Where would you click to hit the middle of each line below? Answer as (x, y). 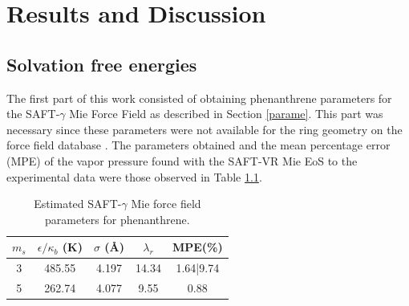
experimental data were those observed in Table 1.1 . (134, 176)
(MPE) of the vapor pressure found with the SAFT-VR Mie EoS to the (182, 160)
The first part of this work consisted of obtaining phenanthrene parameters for (199, 98)
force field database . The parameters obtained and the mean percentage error (198, 145)
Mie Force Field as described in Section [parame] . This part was (226, 114)
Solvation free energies (102, 64)
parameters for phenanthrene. (117, 219)
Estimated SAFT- (78, 204)
